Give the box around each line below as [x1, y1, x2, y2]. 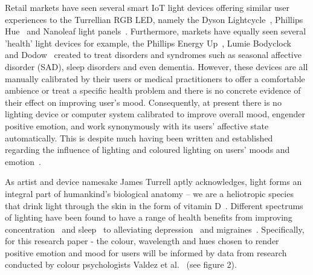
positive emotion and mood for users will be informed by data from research [5, 246, 287, 259]
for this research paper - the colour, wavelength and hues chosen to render [5, 235, 279, 247]
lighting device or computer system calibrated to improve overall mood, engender [5, 108, 305, 120]
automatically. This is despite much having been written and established [5, 131, 273, 144]
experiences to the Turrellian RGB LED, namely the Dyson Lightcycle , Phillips [5, 13, 303, 25]
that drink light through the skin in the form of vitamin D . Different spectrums [5, 199, 303, 212]
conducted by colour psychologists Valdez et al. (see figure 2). [5, 258, 237, 271]
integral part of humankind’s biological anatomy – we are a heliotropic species [5, 187, 294, 199]
